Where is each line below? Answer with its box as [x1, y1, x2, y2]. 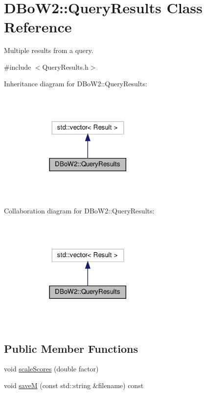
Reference [4, 17, 72, 37]
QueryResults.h [42, 61, 89, 72]
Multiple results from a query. [4, 45, 93, 55]
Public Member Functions [4, 341, 138, 356]
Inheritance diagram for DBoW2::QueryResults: [4, 78, 147, 88]
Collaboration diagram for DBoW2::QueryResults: [4, 206, 155, 216]
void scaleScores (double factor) [4, 364, 99, 374]
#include [4, 61, 31, 72]
